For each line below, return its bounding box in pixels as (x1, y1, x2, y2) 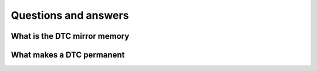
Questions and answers (11, 9, 129, 22)
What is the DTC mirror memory (11, 31, 130, 41)
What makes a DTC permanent (11, 50, 125, 60)
